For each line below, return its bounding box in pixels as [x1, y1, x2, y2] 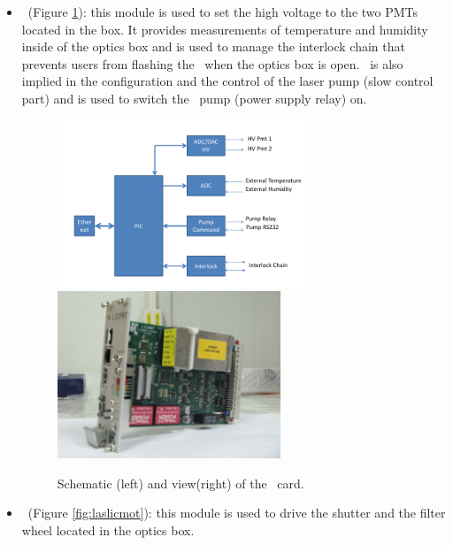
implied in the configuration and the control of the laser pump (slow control [21, 72, 434, 90]
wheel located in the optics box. [21, 520, 195, 539]
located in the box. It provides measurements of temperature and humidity [21, 19, 428, 38]
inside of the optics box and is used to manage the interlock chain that [21, 37, 405, 56]
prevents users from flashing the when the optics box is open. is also [21, 54, 403, 73]
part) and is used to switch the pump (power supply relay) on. [21, 88, 367, 107]
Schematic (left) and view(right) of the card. [57, 473, 304, 492]
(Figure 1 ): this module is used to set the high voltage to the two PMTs [27, 3, 418, 20]
